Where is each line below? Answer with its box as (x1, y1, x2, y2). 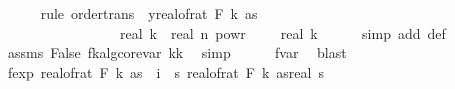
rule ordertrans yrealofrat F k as (40, 3, 258, 23)
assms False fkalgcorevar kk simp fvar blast (7, 42, 347, 63)
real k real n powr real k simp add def (119, 22, 446, 43)
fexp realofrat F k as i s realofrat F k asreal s (7, 61, 324, 82)
